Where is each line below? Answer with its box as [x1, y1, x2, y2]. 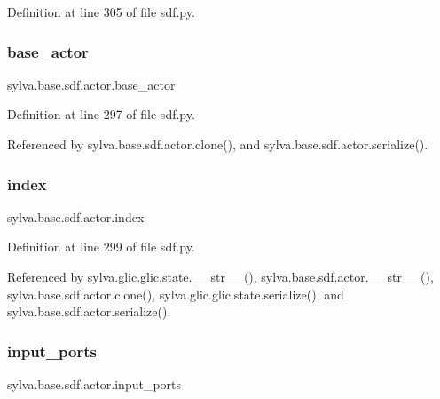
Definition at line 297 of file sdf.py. [7, 105, 195, 124]
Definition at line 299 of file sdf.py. [7, 237, 195, 256]
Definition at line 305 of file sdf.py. [7, 3, 195, 20]
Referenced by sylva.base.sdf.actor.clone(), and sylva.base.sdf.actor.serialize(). [7, 135, 428, 153]
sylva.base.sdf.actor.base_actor [7, 75, 176, 93]
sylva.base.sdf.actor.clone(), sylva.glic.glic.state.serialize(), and [7, 284, 344, 303]
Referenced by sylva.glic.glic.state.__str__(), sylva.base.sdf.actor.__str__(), [7, 267, 434, 285]
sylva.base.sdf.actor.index [7, 207, 145, 226]
